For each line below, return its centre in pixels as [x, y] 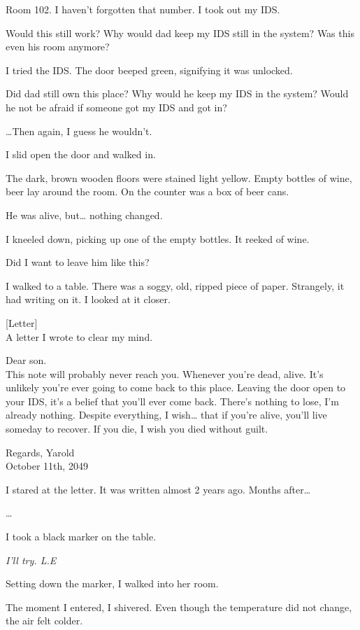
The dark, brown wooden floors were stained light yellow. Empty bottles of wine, [179, 177]
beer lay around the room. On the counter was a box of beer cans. [147, 191]
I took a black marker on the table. [81, 537]
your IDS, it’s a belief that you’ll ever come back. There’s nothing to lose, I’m [172, 401]
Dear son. [26, 360]
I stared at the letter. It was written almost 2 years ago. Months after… [158, 489]
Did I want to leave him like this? [78, 262]
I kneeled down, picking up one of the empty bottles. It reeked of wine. [158, 238]
